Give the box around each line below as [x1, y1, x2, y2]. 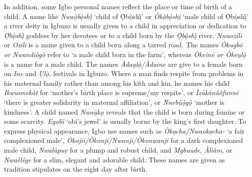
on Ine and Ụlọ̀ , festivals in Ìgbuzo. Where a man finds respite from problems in [4, 68, 244, 79]
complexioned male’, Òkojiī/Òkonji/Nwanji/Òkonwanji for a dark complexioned [4, 135, 243, 145]
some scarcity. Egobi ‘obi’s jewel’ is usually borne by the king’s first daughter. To [4, 116, 246, 126]
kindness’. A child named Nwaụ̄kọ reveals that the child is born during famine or [4, 106, 245, 117]
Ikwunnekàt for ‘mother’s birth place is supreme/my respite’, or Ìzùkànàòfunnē [4, 87, 239, 98]
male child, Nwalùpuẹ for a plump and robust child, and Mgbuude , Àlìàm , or [4, 144, 232, 155]
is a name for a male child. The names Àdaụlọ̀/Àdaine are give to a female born [4, 59, 243, 69]
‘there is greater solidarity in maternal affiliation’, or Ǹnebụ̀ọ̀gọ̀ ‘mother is [4, 97, 225, 107]
